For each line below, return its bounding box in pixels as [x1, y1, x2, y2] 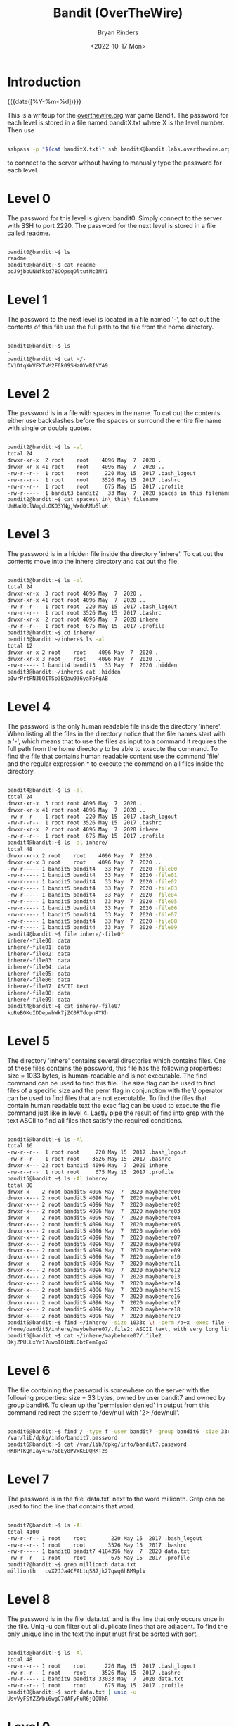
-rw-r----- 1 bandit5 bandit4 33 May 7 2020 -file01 [7, 871, 178, 879]
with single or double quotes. [7, 424, 91, 432]
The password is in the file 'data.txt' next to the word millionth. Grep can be [7, 1494, 225, 1503]
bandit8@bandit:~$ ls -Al [7, 1649, 83, 1656]
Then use [7, 125, 35, 134]
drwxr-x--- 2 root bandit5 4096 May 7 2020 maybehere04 [7, 1214, 181, 1222]
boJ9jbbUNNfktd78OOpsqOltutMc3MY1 [7, 268, 109, 275]
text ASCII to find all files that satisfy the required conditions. [7, 1116, 183, 1124]
